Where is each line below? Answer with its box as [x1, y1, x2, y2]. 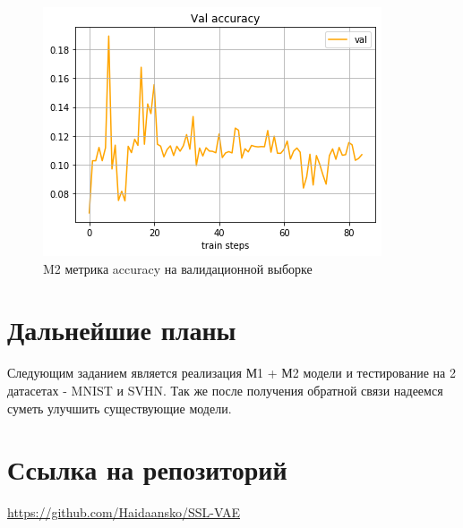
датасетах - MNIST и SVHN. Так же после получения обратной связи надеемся [7, 380, 443, 399]
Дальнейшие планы [7, 311, 236, 348]
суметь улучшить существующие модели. [7, 398, 232, 417]
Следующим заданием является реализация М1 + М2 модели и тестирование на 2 [7, 363, 456, 382]
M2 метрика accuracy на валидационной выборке [43, 259, 313, 277]
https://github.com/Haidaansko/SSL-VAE [7, 503, 240, 522]
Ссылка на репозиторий [7, 451, 287, 488]
